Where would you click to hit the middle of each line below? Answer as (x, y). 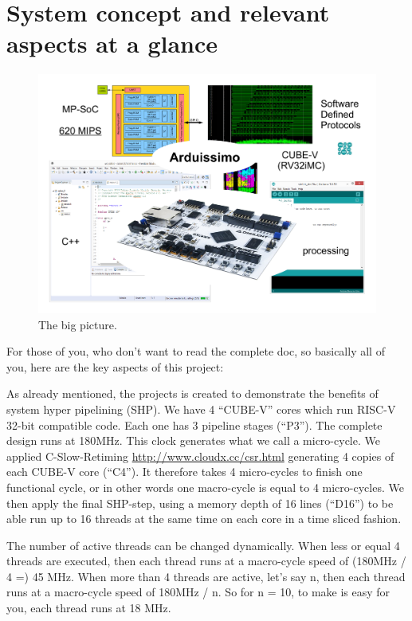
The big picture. (78, 324)
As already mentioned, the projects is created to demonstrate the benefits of (192, 393)
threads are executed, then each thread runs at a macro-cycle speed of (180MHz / (206, 561)
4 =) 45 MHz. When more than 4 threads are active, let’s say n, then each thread (206, 576)
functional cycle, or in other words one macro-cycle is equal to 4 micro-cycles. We (205, 487)
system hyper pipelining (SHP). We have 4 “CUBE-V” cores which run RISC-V (201, 409)
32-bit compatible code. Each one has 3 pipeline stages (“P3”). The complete (194, 424)
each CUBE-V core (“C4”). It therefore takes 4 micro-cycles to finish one (184, 472)
